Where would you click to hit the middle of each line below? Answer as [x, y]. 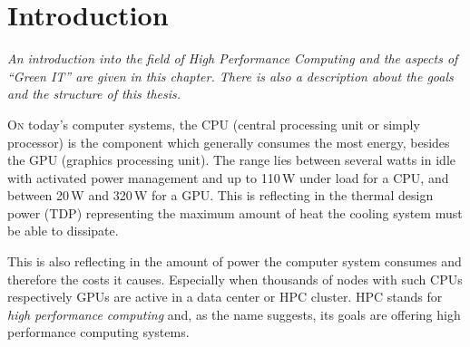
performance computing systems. [98, 332]
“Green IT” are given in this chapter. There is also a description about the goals [230, 76]
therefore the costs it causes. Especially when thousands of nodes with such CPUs [235, 279]
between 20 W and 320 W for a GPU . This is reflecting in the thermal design [220, 195]
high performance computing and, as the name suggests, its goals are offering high [234, 314]
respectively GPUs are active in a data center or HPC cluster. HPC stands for [225, 297]
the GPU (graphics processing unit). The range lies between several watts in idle [231, 160]
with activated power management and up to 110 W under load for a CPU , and [228, 177]
